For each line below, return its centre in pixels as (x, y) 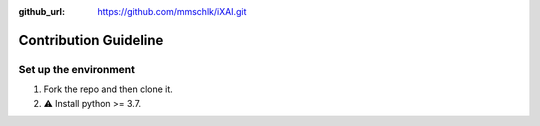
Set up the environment (76, 69)
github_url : (41, 11)
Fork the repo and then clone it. (108, 89)
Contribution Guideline (91, 40)
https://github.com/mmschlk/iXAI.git (172, 11)
